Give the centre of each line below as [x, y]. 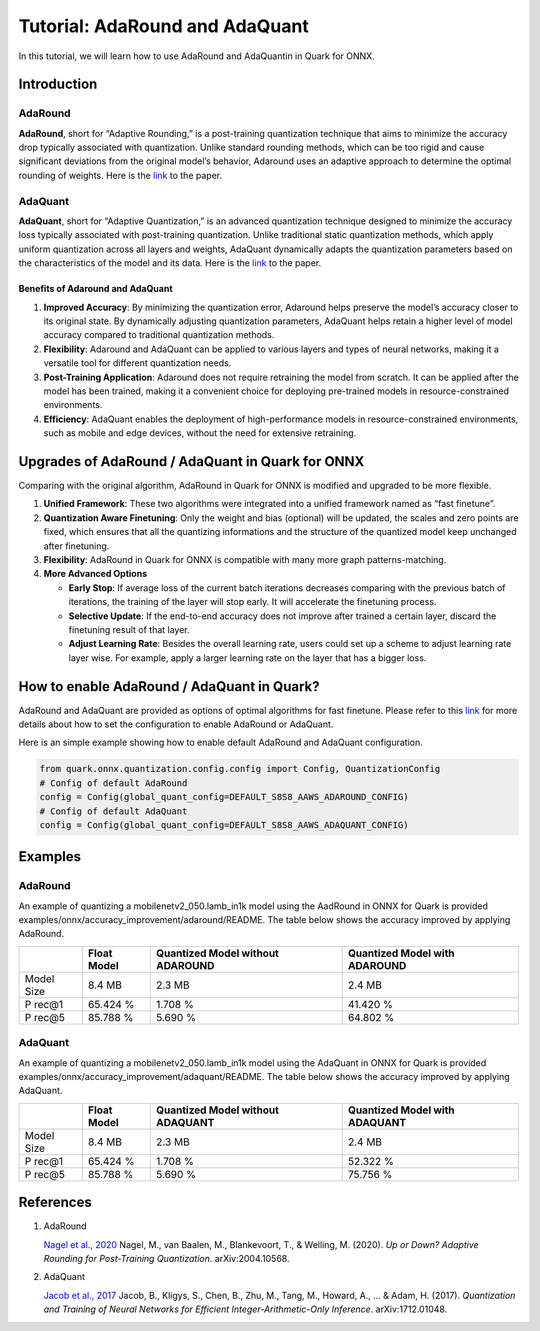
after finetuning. [76, 546]
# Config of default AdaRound [113, 783]
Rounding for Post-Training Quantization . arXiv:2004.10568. [166, 1259]
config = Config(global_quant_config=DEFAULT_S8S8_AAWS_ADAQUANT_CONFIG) [224, 824]
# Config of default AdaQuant [113, 811]
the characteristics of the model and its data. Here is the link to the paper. [170, 263]
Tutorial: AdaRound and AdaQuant [163, 26]
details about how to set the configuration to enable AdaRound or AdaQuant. [176, 724]
